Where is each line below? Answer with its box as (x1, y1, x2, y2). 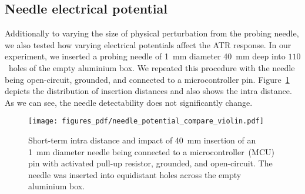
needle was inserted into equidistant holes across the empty (28, 168, 242, 180)
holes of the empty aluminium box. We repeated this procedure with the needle (8, 61, 295, 73)
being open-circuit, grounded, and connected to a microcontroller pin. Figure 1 (5, 73, 290, 85)
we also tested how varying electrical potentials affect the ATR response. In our (5, 38, 291, 51)
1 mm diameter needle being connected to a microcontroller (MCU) (28, 145, 274, 158)
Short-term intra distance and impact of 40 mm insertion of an (28, 134, 256, 146)
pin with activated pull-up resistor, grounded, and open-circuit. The (28, 157, 273, 169)
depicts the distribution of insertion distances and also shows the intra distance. (5, 85, 292, 97)
